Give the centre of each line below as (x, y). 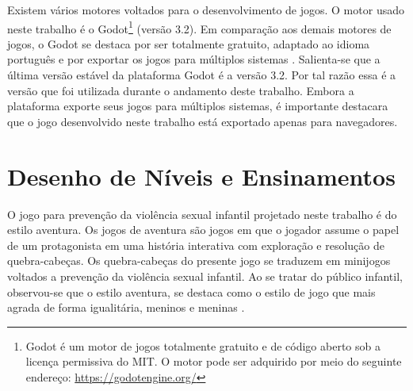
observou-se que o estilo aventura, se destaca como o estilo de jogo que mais (191, 291)
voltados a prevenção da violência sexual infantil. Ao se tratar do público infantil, (205, 276)
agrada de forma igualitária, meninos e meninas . (126, 307)
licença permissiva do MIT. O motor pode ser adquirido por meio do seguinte (214, 361)
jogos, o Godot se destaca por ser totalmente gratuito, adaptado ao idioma (189, 43)
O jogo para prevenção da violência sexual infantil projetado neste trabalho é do (202, 214)
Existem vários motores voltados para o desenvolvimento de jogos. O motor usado (206, 10)
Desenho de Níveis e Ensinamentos (201, 176)
